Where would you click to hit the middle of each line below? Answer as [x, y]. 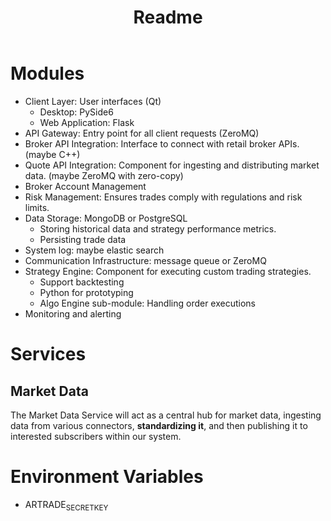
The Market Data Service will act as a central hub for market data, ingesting [166, 415]
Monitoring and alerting [73, 313]
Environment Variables [107, 477]
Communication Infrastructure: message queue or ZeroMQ [145, 260]
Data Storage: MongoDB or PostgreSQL [106, 218]
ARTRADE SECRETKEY [66, 505]
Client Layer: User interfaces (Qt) [93, 101]
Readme [168, 17]
